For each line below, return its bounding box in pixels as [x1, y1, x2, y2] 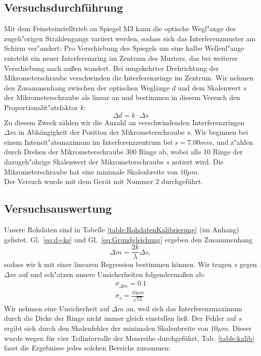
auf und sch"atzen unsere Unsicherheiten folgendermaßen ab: [18, 269, 205, 279]
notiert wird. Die [171, 156, 224, 166]
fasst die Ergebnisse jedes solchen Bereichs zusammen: [4, 342, 171, 353]
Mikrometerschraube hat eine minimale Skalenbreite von [4, 166, 178, 176]
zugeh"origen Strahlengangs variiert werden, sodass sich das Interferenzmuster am [4, 33, 255, 43]
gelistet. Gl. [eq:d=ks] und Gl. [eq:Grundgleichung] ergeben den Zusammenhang [4, 234, 252, 244]
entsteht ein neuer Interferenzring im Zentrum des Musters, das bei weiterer [4, 52, 238, 63]
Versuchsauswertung [4, 201, 112, 216]
